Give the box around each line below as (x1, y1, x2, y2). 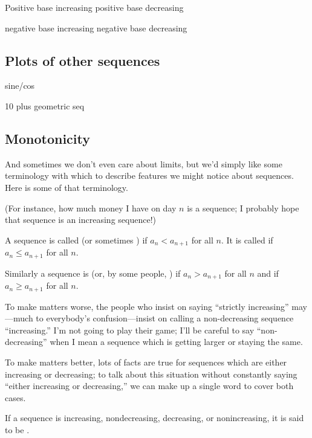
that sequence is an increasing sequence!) (5, 213, 156, 226)
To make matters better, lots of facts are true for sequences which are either (5, 355, 287, 368)
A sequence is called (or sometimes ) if (5, 233, 148, 246)
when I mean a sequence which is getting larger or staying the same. (50, 335, 303, 348)
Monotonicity (5, 129, 90, 147)
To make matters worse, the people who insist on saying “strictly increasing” (5, 300, 289, 312)
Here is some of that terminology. (5, 181, 128, 193)
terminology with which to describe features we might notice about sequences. (5, 169, 294, 182)
